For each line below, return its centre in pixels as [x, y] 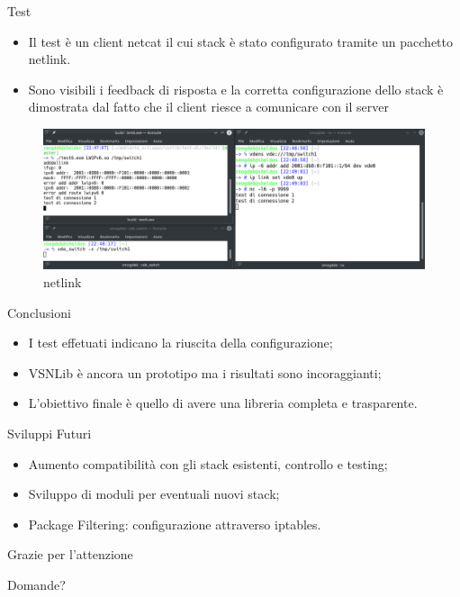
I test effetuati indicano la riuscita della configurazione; [180, 343]
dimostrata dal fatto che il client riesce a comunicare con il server [208, 107]
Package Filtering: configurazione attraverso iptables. [175, 524]
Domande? [36, 585]
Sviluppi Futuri [50, 434]
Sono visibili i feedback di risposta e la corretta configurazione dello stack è [236, 89]
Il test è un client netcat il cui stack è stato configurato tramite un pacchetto [240, 41]
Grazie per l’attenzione [70, 554]
